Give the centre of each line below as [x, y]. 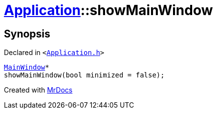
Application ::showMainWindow [108, 10]
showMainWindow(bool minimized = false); [84, 75]
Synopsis [27, 34]
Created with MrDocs [38, 90]
